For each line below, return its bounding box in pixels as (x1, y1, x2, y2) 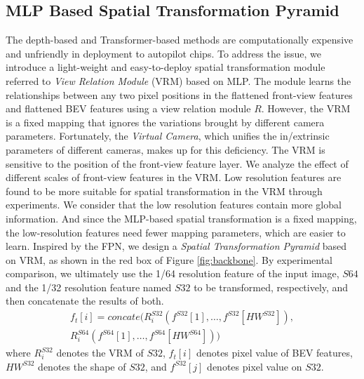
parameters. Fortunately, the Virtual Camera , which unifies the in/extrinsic (6, 128, 330, 143)
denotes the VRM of (56, 345, 144, 360)
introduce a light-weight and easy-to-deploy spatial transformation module (6, 60, 325, 74)
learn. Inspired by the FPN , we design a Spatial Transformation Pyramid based (6, 239, 347, 253)
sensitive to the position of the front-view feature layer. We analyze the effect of (6, 156, 349, 171)
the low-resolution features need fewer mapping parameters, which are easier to (6, 225, 346, 239)
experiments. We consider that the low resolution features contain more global (6, 197, 342, 212)
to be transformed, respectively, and (194, 279, 349, 294)
